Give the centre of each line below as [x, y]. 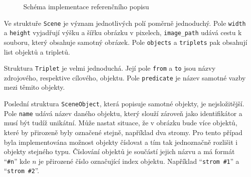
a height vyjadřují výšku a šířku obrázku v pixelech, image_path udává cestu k [123, 32]
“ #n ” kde [17, 161]
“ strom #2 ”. [22, 170]
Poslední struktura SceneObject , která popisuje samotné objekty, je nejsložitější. [124, 104]
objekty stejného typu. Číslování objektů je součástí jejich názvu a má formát [119, 151]
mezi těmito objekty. [35, 87]
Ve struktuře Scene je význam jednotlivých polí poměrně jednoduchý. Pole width [125, 23]
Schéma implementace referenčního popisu [86, 6]
